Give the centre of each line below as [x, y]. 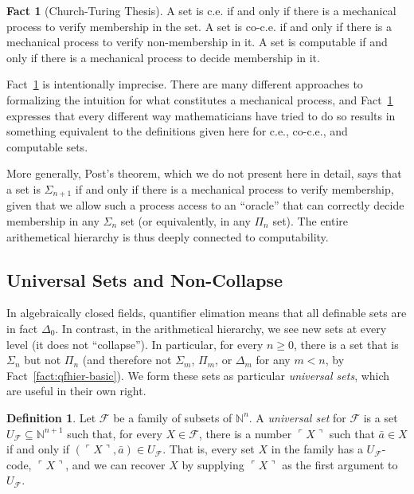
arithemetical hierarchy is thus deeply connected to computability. [168, 236]
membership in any [53, 220]
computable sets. [47, 146]
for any [273, 360]
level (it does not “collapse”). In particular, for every [135, 344]
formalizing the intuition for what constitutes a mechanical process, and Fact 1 [200, 99]
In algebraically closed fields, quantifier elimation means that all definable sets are [207, 313]
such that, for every [115, 433]
